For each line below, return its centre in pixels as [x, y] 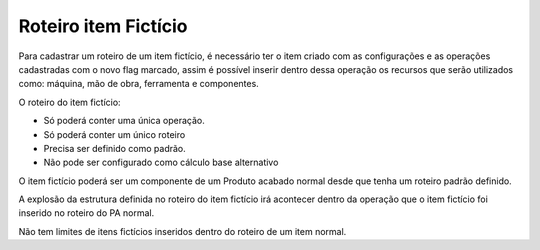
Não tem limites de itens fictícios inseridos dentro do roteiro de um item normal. [182, 231]
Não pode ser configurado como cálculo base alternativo [161, 162]
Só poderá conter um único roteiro [114, 134]
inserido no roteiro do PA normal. [86, 213]
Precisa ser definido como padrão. [115, 148]
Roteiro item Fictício [103, 26]
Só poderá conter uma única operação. [124, 121]
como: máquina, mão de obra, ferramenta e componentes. [138, 84]
